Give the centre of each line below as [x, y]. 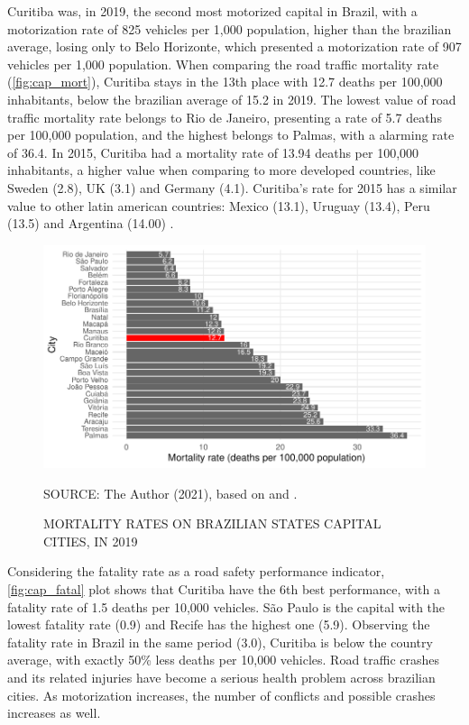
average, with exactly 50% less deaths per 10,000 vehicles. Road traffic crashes [224, 660]
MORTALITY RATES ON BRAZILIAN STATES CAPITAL [212, 523]
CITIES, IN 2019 [91, 541]
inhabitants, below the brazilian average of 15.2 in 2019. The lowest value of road [232, 99]
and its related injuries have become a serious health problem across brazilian [221, 677]
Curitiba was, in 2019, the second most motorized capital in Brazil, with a [212, 11]
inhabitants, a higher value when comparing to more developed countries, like [221, 170]
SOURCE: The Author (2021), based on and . [170, 493]
